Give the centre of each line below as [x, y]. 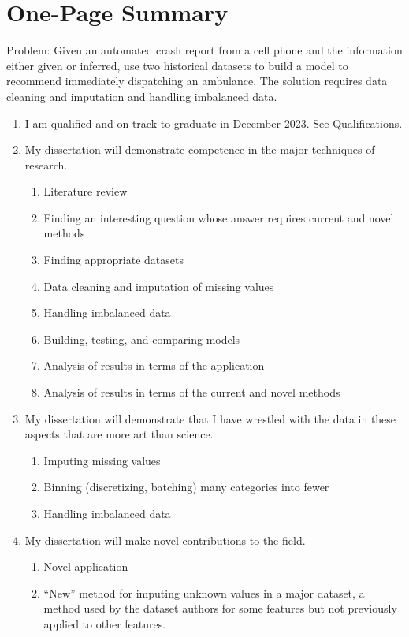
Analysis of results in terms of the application [154, 365]
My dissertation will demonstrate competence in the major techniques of [200, 149]
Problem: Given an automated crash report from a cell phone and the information [204, 50]
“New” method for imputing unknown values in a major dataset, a [204, 592]
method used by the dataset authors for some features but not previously [220, 608]
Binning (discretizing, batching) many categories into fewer [186, 487]
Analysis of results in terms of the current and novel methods [192, 392]
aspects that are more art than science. [119, 434]
